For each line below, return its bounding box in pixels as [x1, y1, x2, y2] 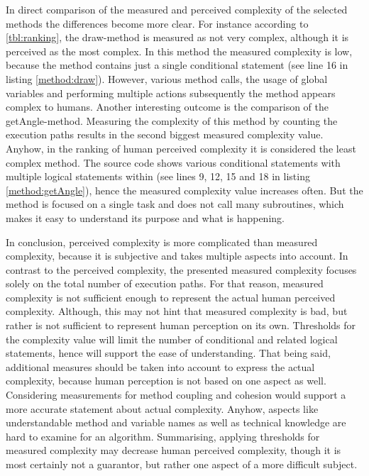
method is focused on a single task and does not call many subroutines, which [6, 197, 344, 211]
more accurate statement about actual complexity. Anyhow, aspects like [6, 401, 319, 416]
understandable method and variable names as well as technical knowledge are [6, 415, 346, 430]
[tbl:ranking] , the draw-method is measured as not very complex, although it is [6, 30, 349, 45]
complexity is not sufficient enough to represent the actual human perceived [6, 289, 336, 304]
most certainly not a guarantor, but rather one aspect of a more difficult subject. [6, 457, 358, 471]
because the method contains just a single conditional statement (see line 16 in [6, 57, 348, 72]
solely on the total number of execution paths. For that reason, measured [6, 276, 324, 291]
